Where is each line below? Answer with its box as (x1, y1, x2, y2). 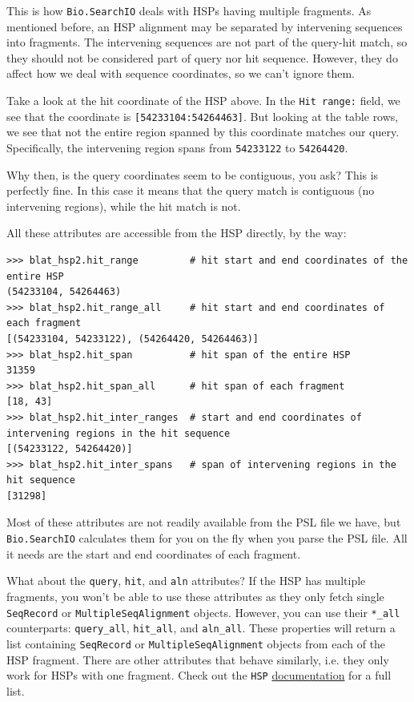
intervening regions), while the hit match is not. (6, 197, 241, 214)
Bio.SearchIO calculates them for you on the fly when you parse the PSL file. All (6, 530, 408, 547)
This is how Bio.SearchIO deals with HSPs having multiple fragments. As (6, 2, 372, 18)
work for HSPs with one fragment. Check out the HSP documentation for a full (6, 667, 392, 684)
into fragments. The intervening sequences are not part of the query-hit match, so (6, 34, 408, 50)
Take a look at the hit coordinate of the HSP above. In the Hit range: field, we (6, 92, 400, 109)
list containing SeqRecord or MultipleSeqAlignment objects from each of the (6, 635, 386, 652)
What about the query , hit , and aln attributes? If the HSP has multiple (6, 572, 366, 589)
